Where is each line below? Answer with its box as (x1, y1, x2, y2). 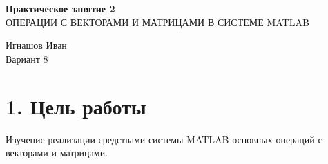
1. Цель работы (6, 92, 146, 120)
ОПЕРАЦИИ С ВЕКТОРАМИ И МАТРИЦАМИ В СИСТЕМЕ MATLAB (6, 14, 309, 29)
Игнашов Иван (6, 38, 67, 52)
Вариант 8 (6, 51, 48, 65)
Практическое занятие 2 (6, 1, 115, 15)
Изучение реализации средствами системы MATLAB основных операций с (6, 132, 322, 146)
